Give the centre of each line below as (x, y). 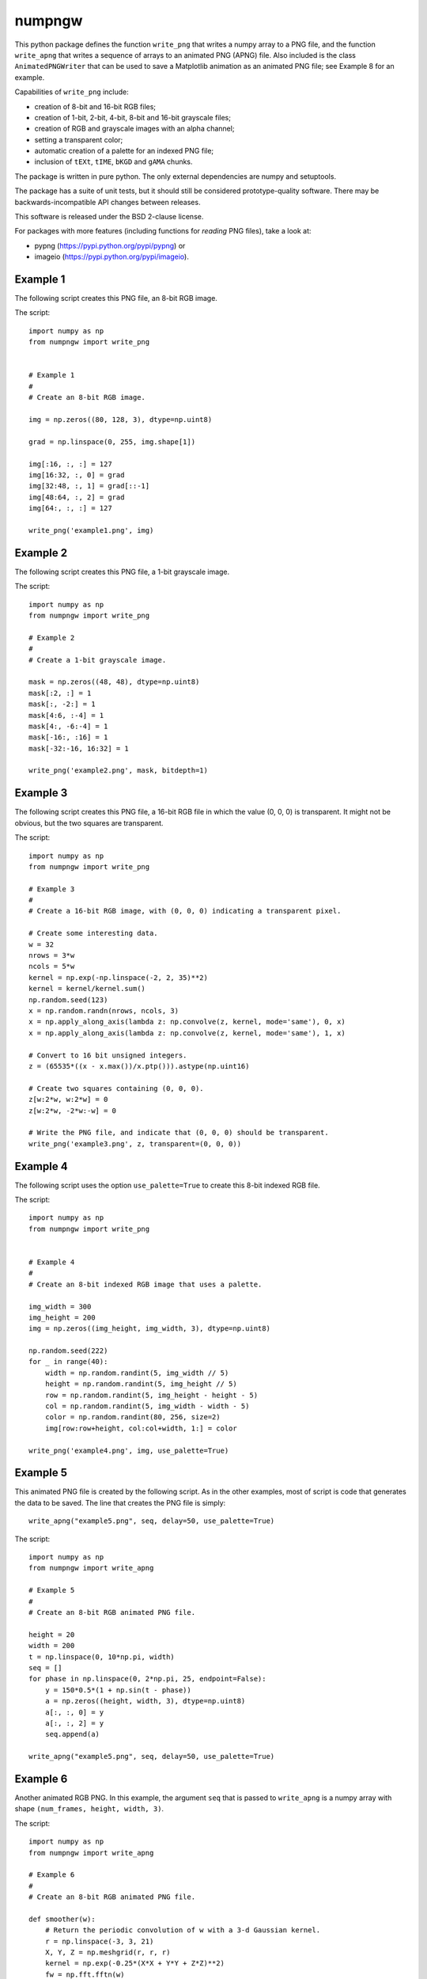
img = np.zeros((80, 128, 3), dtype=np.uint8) (121, 420)
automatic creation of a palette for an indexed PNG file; (124, 151)
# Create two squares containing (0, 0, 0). (117, 1088)
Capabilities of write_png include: (72, 92)
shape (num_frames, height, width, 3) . (89, 1809)
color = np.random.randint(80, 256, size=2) (132, 1417)
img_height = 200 (62, 1317)
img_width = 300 (60, 1307)
